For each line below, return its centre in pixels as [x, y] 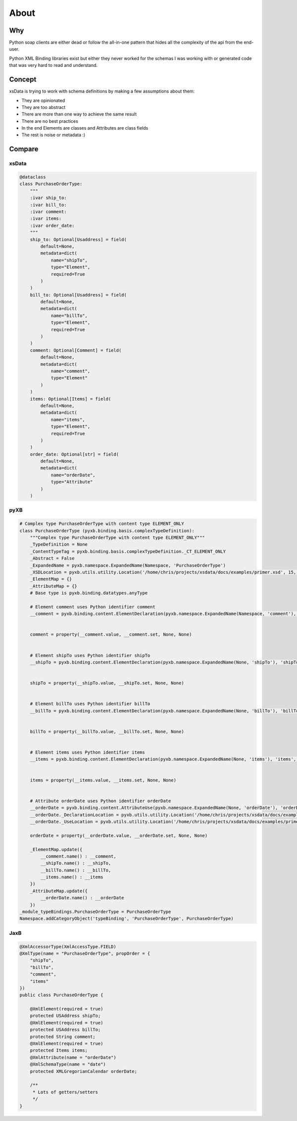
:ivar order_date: [52, 226]
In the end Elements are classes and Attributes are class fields [85, 128]
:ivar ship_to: [48, 198]
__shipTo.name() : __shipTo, [76, 863]
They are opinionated [43, 100]
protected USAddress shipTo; [65, 1016]
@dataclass [33, 177]
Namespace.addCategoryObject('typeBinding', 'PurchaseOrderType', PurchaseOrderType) [126, 919]
